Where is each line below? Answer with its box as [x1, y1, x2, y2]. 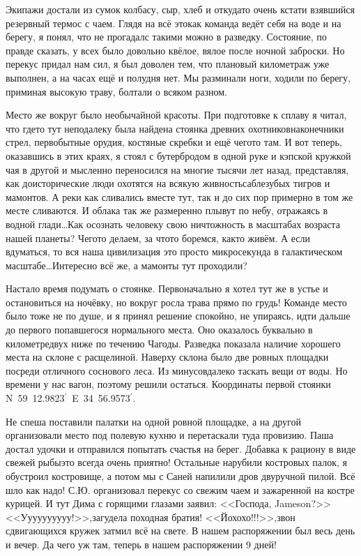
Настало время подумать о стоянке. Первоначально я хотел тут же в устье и [6, 281, 328, 296]
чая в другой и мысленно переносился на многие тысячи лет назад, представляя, [6, 162, 349, 176]
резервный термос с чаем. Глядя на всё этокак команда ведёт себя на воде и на [6, 15, 341, 30]
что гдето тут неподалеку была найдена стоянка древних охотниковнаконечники [6, 121, 344, 135]
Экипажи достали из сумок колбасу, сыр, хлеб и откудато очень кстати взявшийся [6, 2, 355, 16]
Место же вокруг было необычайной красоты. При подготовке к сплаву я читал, [6, 107, 347, 122]
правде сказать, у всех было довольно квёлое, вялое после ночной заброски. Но [6, 43, 345, 57]
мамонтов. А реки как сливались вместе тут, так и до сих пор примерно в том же [6, 189, 353, 204]
